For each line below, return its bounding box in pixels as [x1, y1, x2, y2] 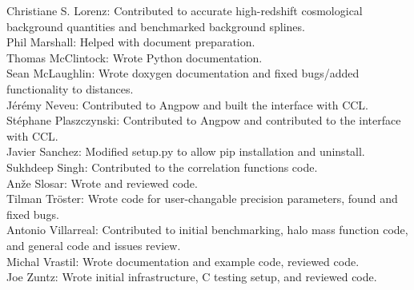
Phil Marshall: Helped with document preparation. [6, 34, 255, 50]
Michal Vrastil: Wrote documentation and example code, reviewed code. [6, 252, 360, 269]
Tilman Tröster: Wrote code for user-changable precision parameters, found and [6, 190, 398, 207]
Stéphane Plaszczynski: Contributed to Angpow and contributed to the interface [6, 112, 401, 129]
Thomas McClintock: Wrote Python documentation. [6, 49, 263, 66]
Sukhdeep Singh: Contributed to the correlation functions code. [6, 158, 318, 175]
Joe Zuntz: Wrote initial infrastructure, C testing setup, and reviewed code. [6, 268, 377, 285]
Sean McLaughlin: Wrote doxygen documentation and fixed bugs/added [6, 65, 360, 81]
